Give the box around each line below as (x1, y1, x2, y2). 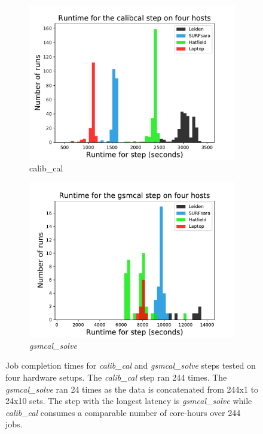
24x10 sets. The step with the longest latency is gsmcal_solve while (5, 394, 252, 407)
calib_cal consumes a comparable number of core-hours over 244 (5, 406, 241, 418)
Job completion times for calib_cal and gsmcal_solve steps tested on (5, 359, 256, 372)
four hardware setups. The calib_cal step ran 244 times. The (5, 370, 227, 383)
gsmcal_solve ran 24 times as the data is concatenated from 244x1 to (5, 382, 259, 395)
